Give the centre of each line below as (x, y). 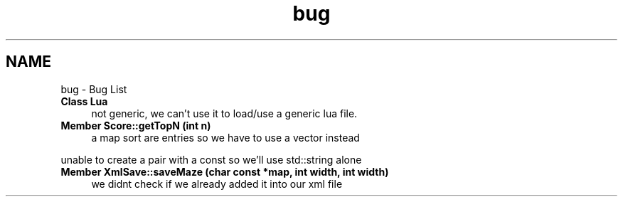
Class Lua (84, 101)
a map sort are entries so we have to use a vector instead (225, 137)
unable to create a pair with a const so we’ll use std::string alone (211, 159)
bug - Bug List (94, 89)
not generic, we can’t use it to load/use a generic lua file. (224, 113)
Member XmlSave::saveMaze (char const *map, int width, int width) (225, 171)
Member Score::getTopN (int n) (136, 125)
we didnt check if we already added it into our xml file (217, 184)
